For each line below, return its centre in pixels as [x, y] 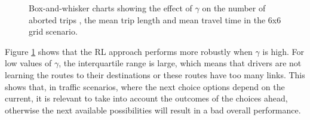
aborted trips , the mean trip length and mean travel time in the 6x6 [155, 19]
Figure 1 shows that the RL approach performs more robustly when [129, 51]
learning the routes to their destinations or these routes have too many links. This [155, 74]
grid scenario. [53, 31]
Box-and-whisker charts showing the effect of [111, 8]
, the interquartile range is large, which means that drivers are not [180, 63]
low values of [28, 63]
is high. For [283, 51]
